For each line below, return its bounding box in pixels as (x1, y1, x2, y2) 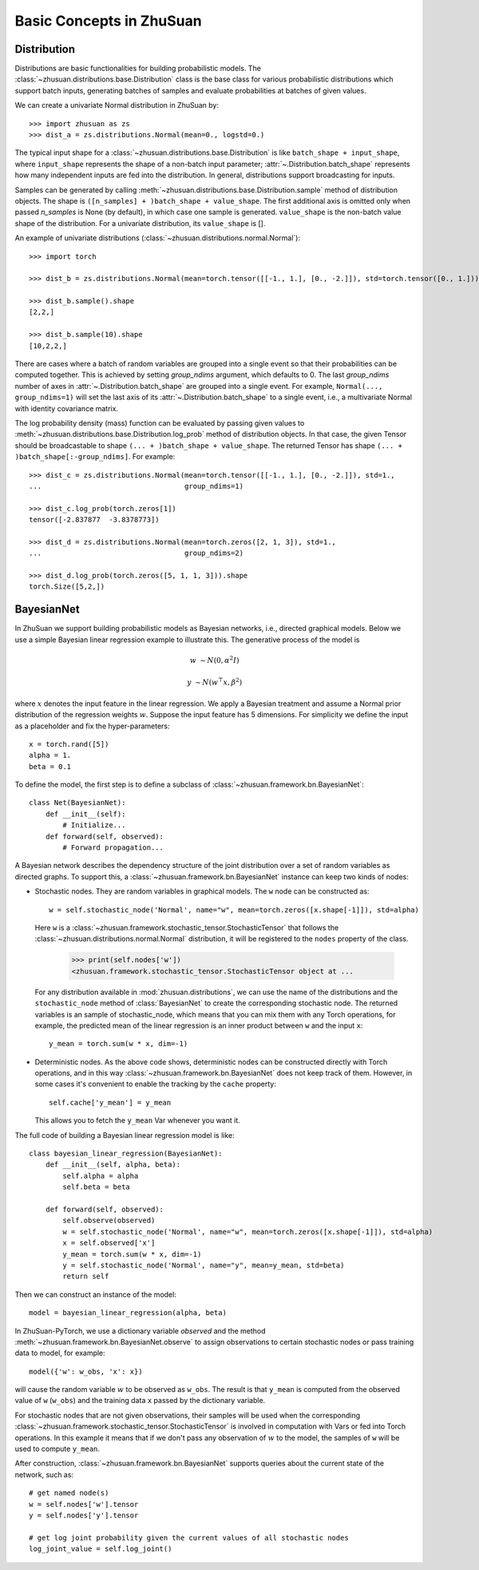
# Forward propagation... (62, 843, 164, 852)
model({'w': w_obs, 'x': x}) (29, 1366, 143, 1376)
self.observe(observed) (62, 1216, 156, 1225)
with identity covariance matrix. (14, 403, 119, 413)
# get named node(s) (29, 1489, 109, 1497)
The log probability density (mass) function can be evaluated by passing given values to (14, 418, 305, 427)
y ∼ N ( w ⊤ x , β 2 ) (187, 676, 243, 687)
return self (62, 1272, 109, 1281)
